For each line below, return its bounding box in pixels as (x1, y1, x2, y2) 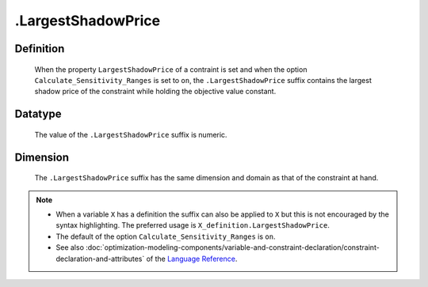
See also (55, 243, 85, 252)
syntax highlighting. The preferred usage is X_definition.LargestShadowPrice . (55, 221, 331, 230)
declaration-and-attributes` (55, 254, 145, 263)
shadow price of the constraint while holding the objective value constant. (34, 87, 277, 96)
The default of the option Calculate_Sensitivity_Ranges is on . (55, 232, 276, 241)
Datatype (14, 108, 62, 121)
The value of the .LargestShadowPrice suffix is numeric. (34, 130, 227, 139)
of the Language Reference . (146, 254, 238, 263)
